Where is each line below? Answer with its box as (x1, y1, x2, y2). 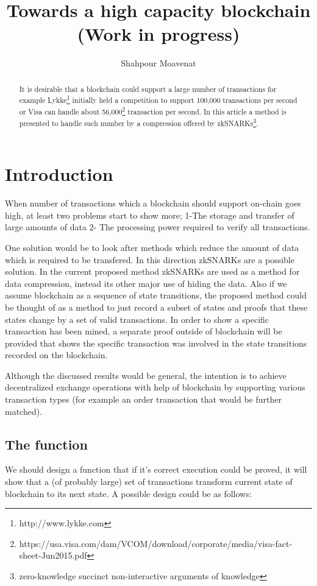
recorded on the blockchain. (5, 348, 108, 361)
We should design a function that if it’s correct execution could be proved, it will (5, 463, 307, 476)
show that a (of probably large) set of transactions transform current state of (5, 475, 293, 488)
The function (5, 434, 88, 453)
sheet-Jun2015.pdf (19, 549, 87, 562)
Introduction (5, 161, 113, 186)
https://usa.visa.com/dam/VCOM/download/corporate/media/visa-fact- (19, 537, 293, 549)
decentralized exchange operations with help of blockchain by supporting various (5, 381, 305, 394)
